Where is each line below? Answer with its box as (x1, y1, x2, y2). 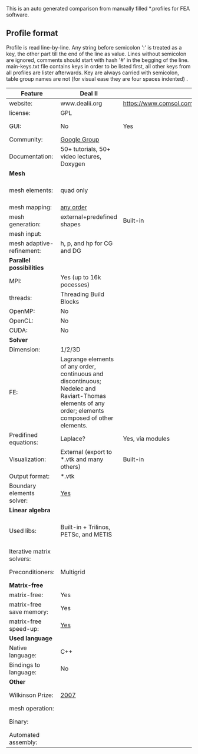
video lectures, (60, 152, 102, 160)
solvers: (9, 554, 31, 562)
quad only (60, 186, 88, 194)
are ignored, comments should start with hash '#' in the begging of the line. (6, 56, 189, 64)
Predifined (9, 430, 38, 439)
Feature (21, 89, 43, 97)
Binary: (9, 717, 29, 726)
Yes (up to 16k (60, 273, 101, 281)
